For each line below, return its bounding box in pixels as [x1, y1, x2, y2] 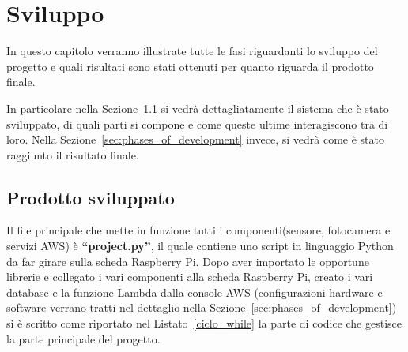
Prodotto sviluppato [6, 185, 175, 209]
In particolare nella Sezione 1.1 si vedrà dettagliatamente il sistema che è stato [6, 99, 389, 116]
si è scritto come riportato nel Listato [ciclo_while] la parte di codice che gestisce [6, 315, 402, 331]
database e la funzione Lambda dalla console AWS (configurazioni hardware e [6, 283, 383, 300]
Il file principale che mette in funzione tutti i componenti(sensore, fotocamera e [6, 222, 391, 238]
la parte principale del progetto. [6, 330, 161, 346]
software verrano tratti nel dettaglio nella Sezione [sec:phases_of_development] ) [6, 299, 397, 316]
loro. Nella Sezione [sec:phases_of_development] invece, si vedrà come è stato [6, 131, 384, 148]
